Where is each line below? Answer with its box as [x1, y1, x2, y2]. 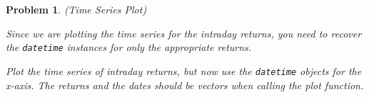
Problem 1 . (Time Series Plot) [6, 2, 147, 16]
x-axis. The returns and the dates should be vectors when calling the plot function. [6, 77, 364, 92]
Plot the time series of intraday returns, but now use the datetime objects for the [6, 63, 362, 78]
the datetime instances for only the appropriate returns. [6, 40, 252, 55]
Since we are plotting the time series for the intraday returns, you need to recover [6, 25, 362, 40]
